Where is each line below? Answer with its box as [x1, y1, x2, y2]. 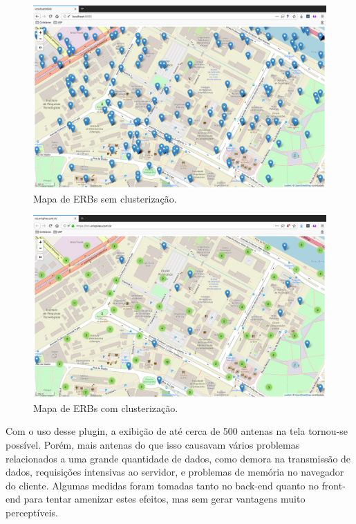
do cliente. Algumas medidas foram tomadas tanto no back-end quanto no [6, 478, 319, 492]
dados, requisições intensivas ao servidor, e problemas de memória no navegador [6, 465, 344, 479]
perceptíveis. [6, 505, 58, 519]
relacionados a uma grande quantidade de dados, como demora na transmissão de [6, 451, 351, 465]
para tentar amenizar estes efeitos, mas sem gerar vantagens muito [24, 492, 306, 506]
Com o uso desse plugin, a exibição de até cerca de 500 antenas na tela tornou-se [6, 424, 348, 438]
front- [321, 478, 346, 492]
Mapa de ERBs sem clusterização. [33, 191, 177, 205]
